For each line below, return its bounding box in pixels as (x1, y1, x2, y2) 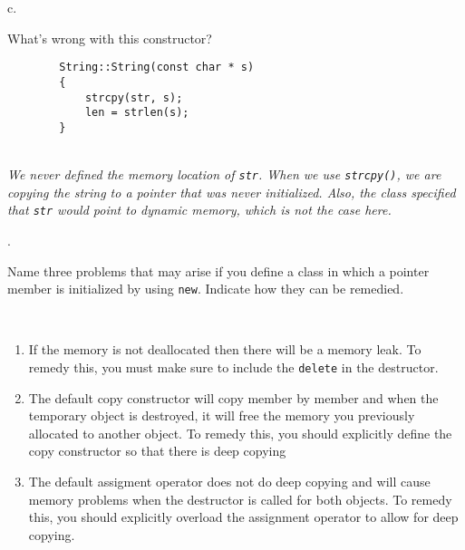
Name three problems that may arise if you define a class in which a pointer (7, 261, 430, 280)
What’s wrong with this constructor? (7, 28, 212, 47)
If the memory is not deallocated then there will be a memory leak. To (28, 340, 421, 359)
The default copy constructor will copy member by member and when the (28, 388, 439, 407)
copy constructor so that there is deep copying (28, 441, 286, 460)
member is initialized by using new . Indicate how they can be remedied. (7, 279, 404, 298)
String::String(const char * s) (59, 61, 255, 74)
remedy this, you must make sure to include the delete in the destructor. (28, 358, 439, 376)
